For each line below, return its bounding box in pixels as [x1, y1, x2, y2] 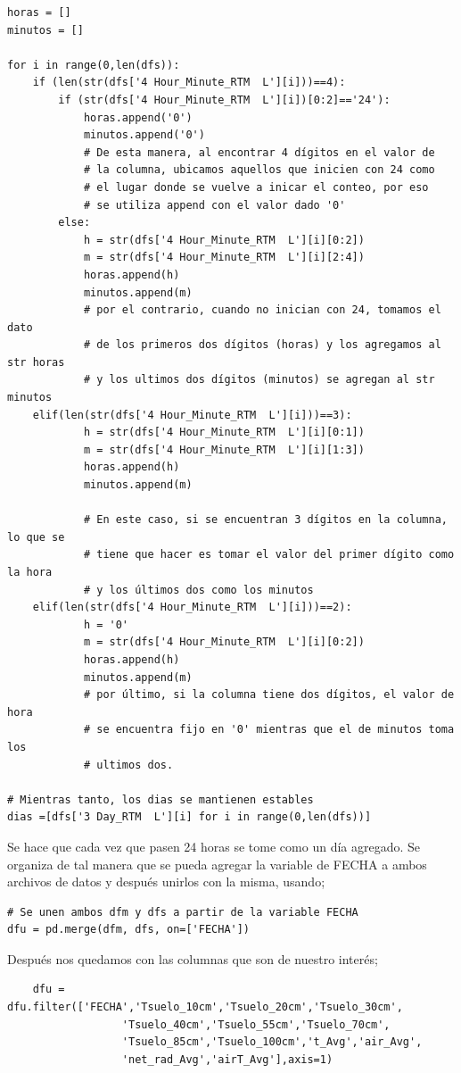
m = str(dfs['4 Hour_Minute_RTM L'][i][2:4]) [83, 251, 365, 264]
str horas [7, 355, 65, 369]
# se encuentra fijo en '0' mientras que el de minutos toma [83, 723, 455, 736]
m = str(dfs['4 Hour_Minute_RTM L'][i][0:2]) [83, 636, 365, 649]
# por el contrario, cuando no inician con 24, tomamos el [83, 304, 441, 317]
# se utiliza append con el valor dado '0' [83, 198, 346, 212]
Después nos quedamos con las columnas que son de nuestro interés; [7, 949, 378, 968]
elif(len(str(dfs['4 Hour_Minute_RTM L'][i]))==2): [32, 601, 352, 614]
